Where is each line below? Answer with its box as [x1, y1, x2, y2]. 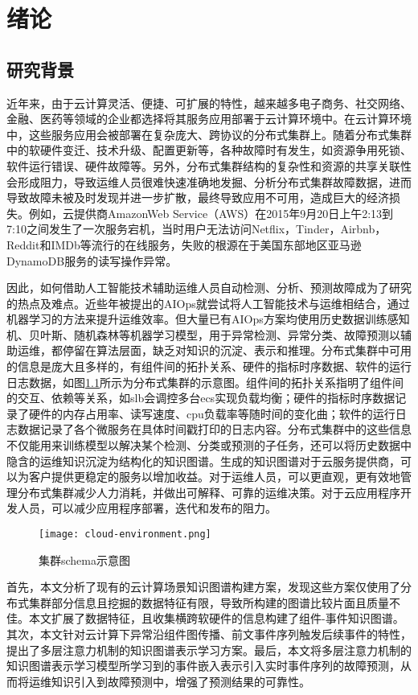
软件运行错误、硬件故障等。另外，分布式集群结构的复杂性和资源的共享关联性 [6, 157, 412, 174]
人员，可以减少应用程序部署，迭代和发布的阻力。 [17, 500, 277, 516]
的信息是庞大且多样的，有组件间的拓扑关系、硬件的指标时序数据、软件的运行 [6, 358, 412, 375]
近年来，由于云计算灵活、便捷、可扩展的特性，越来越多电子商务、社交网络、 [6, 94, 412, 111]
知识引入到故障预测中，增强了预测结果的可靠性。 [51, 672, 310, 689]
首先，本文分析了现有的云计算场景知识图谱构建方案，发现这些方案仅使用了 [6, 578, 400, 595]
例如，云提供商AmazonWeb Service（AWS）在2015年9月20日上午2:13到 [28, 204, 394, 221]
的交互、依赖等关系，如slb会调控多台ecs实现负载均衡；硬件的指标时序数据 [6, 389, 395, 406]
